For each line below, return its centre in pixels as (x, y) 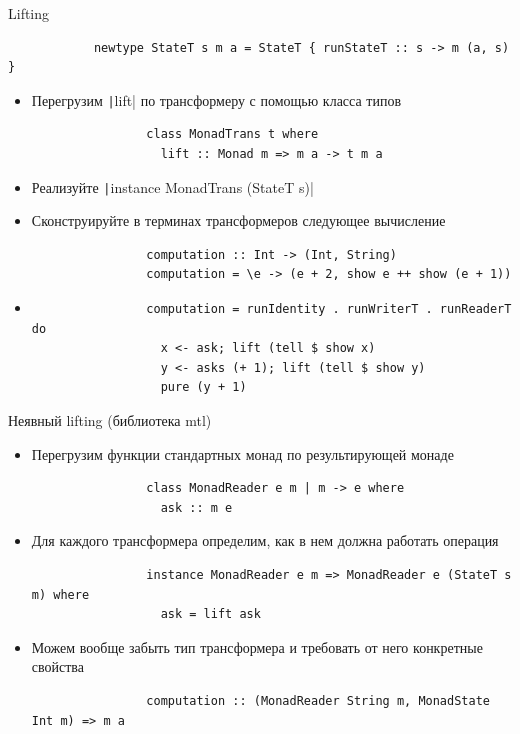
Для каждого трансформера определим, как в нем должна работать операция (265, 540)
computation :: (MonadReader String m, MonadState (318, 700)
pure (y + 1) (203, 387)
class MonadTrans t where (232, 134)
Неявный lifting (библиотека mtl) (110, 420)
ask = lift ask (210, 614)
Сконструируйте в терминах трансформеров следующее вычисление (238, 220)
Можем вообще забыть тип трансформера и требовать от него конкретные (257, 646)
